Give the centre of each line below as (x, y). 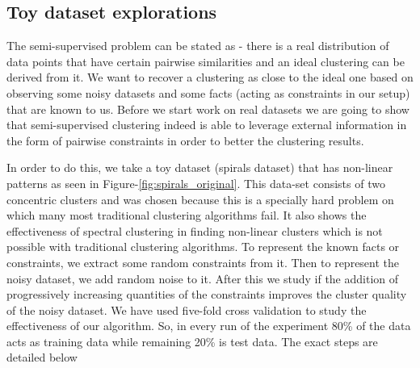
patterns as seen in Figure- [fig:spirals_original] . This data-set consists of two (196, 183)
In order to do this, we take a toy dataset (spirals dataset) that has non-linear (200, 167)
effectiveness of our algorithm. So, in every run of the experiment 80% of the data (209, 326)
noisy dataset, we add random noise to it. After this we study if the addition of (203, 278)
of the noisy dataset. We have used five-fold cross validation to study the (187, 309)
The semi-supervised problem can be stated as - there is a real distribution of (198, 46)
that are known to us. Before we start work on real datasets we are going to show (208, 109)
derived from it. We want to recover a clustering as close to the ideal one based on (210, 77)
